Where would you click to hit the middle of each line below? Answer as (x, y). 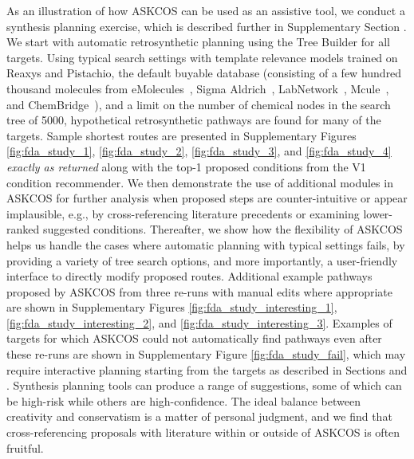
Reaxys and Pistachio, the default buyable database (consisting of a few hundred (204, 73)
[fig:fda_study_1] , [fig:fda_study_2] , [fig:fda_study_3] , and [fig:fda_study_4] (199, 151)
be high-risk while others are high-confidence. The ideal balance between (183, 400)
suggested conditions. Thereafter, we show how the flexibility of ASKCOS (223, 229)
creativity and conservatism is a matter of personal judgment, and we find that (199, 416)
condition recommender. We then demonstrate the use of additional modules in (200, 182)
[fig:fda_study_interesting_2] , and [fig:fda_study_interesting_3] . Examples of (199, 322)
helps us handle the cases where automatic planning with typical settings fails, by (206, 244)
